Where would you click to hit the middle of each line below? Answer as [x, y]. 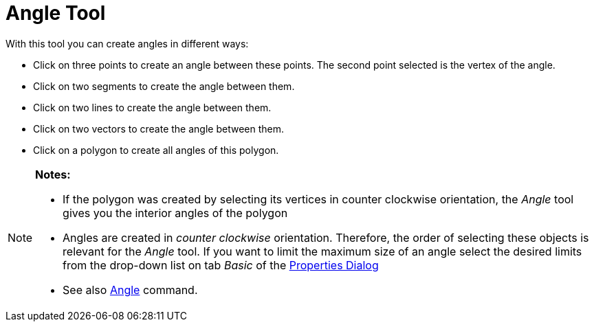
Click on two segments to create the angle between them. [164, 86]
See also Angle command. [130, 290]
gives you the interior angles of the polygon [175, 213]
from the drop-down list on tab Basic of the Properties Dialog [221, 265]
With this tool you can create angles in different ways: [127, 43]
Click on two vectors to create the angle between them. [158, 128]
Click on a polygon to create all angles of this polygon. [156, 150]
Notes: [53, 174]
